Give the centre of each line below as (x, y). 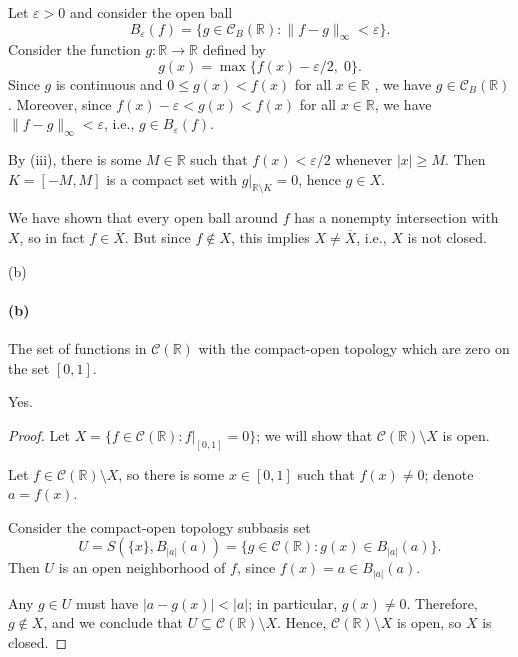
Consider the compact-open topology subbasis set (159, 526)
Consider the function (74, 49)
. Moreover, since (60, 103)
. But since (157, 236)
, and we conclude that (113, 622)
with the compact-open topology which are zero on (354, 347)
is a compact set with (171, 178)
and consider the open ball (151, 12)
